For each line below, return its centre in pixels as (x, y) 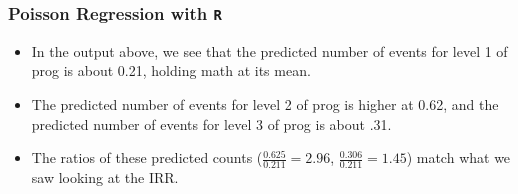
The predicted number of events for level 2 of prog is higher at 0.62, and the (265, 103)
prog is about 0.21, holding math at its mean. (171, 70)
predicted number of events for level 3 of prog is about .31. (211, 123)
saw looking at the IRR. (105, 176)
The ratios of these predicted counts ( (147, 157)
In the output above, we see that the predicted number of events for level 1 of (269, 50)
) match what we (458, 157)
